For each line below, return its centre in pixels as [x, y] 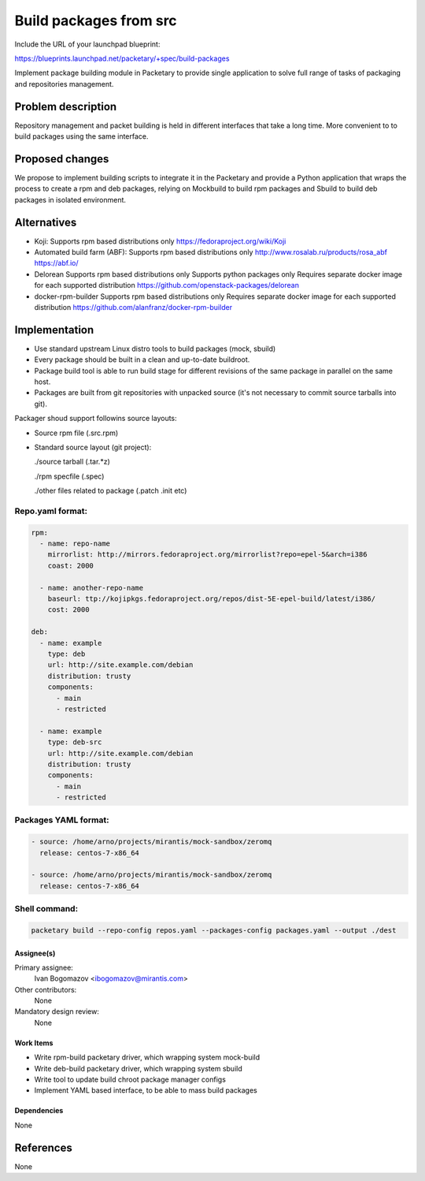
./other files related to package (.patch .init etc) [111, 491]
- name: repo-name [75, 544]
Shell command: [46, 909]
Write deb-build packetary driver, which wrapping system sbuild [139, 1068]
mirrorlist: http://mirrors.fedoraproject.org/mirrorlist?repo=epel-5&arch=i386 [207, 555]
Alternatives [46, 222]
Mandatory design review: [57, 1011]
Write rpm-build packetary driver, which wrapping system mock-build [147, 1057]
